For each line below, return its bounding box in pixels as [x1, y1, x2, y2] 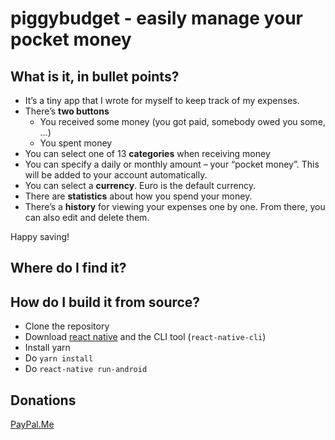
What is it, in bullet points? [10, 68, 180, 85]
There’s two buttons [24, 105, 110, 117]
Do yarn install [24, 352, 94, 364]
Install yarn [24, 342, 71, 354]
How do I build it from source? [10, 293, 201, 311]
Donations [10, 392, 77, 409]
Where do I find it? [10, 260, 127, 277]
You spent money [39, 137, 113, 149]
